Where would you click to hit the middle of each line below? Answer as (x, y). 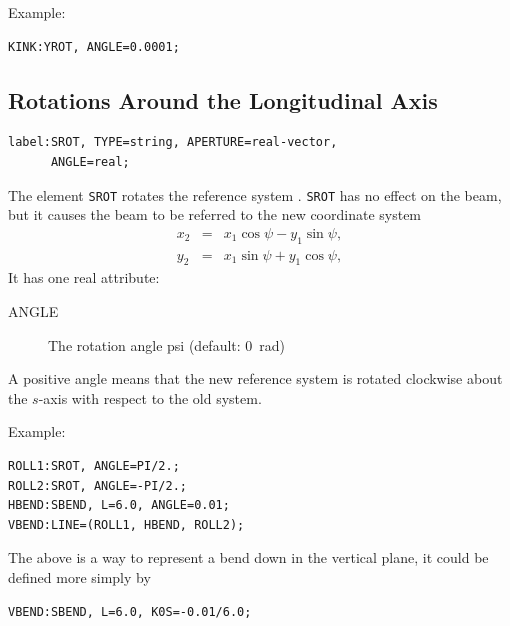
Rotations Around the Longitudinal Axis (223, 99)
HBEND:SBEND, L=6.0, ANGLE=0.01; (119, 505)
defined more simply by (79, 577)
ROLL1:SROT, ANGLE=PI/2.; (94, 466)
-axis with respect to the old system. (150, 397)
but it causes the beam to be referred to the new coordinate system (215, 214)
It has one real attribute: (84, 277)
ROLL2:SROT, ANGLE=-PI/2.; (97, 485)
